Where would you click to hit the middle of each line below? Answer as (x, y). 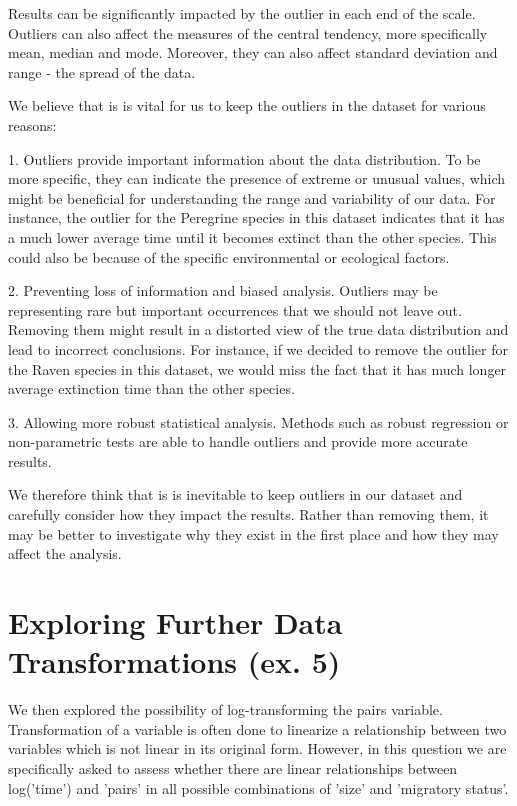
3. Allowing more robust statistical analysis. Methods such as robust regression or (258, 421)
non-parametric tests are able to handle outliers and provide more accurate (238, 441)
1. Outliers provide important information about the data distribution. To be (244, 158)
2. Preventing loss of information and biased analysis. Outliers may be (223, 290)
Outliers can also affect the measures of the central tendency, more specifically (248, 32)
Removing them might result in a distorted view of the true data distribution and (258, 329)
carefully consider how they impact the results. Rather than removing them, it (248, 514)
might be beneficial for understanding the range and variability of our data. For (252, 197)
